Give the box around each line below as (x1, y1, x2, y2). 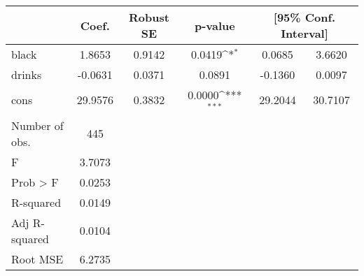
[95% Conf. (273, 9, 336, 25)
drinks (11, 66, 42, 82)
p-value (194, 17, 235, 34)
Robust (129, 9, 169, 25)
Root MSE (11, 250, 64, 267)
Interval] (281, 25, 328, 41)
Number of (11, 117, 64, 133)
